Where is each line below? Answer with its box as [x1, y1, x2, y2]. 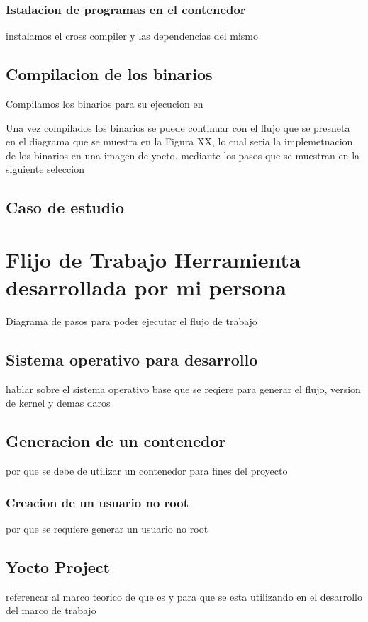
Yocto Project [6, 556, 110, 578]
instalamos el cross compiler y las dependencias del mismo [6, 28, 259, 43]
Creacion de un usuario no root [6, 493, 189, 511]
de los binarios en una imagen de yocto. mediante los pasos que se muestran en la [6, 147, 360, 162]
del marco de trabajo [6, 603, 96, 618]
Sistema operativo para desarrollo [6, 349, 258, 371]
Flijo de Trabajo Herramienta [6, 244, 301, 273]
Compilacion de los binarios [6, 63, 213, 85]
